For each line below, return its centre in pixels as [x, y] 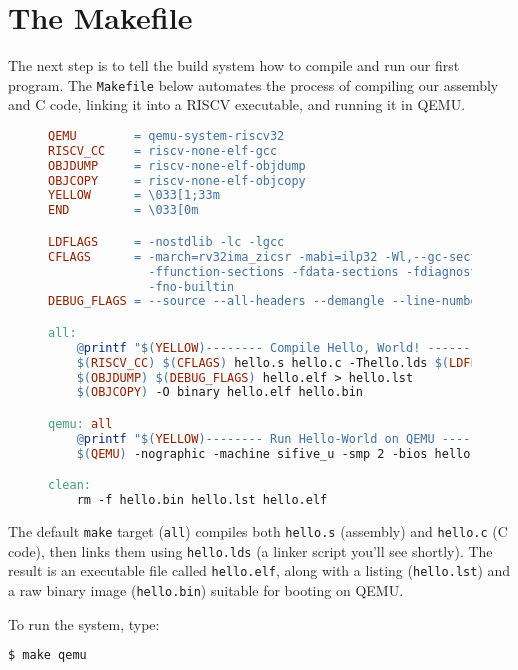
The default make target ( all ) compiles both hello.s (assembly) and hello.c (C [258, 530]
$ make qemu [47, 655]
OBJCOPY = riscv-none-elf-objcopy [177, 180]
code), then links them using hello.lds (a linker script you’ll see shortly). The [250, 550]
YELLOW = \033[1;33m [134, 195]
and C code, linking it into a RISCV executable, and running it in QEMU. [237, 104]
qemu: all [80, 423]
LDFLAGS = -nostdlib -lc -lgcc [166, 241]
